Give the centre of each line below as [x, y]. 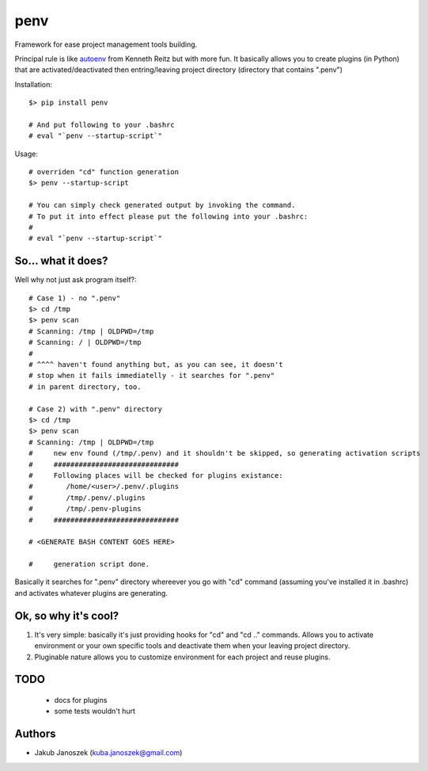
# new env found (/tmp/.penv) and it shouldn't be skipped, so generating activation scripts [225, 453]
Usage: [27, 154]
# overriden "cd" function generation [104, 172]
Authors [35, 734]
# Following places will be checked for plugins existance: [156, 475]
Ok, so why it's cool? [67, 615]
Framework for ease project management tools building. [106, 44]
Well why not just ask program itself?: [76, 280]
